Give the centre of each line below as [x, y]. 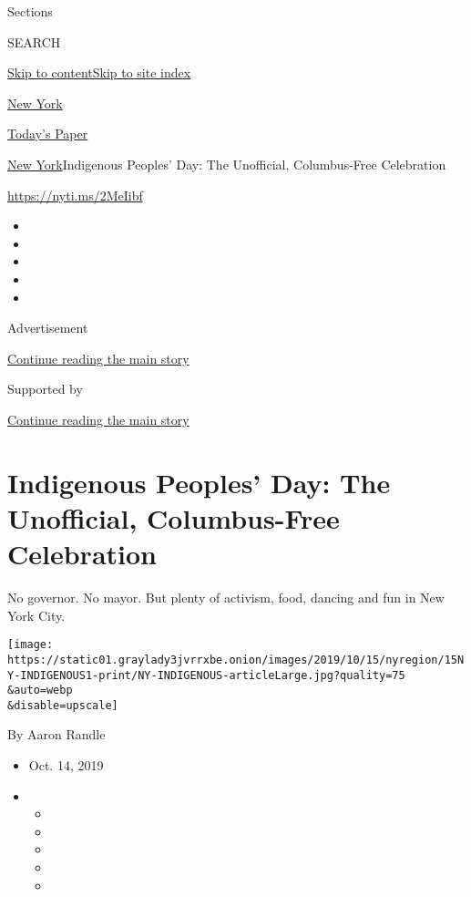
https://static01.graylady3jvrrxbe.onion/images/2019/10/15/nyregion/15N [236, 660]
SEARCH [34, 41]
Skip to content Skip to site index [99, 72]
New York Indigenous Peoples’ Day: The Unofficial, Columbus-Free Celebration [227, 164]
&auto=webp [40, 691]
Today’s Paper [48, 134]
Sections [30, 11]
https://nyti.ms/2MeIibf [75, 195]
